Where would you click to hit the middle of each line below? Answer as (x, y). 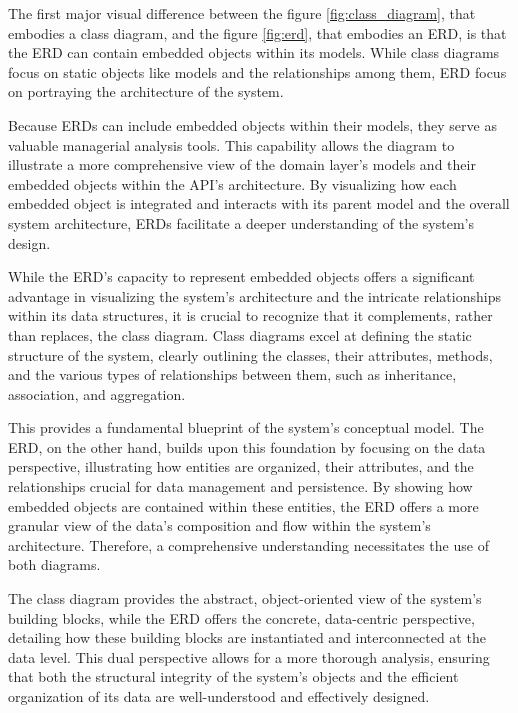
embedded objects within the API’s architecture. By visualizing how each (232, 183)
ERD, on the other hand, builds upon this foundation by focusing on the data (247, 446)
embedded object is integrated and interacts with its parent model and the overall (259, 203)
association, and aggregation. (97, 393)
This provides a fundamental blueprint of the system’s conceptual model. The (246, 427)
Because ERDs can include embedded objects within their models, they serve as (252, 124)
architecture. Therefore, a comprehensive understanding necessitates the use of (248, 544)
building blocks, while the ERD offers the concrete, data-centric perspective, (241, 617)
